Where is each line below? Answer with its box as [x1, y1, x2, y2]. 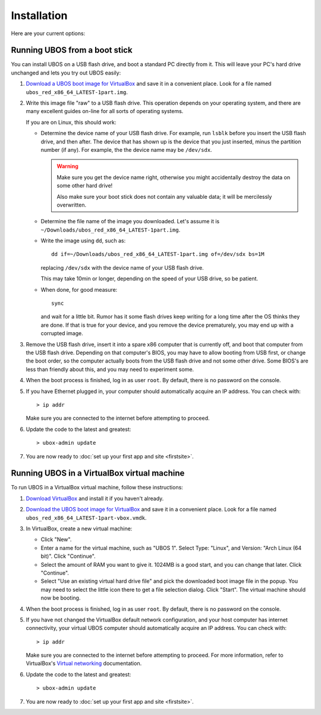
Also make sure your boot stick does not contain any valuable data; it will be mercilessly [56, 193, 272, 200]
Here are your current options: [11, 30, 86, 37]
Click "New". [40, 536, 72, 543]
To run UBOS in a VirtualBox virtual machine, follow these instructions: [11, 484, 184, 491]
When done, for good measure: [40, 286, 118, 293]
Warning [56, 163, 78, 170]
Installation [11, 9, 68, 22]
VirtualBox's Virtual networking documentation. [26, 660, 142, 667]
